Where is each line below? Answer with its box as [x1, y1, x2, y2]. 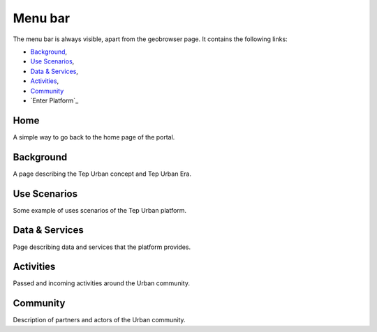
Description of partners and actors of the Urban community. [13, 316, 186, 324]
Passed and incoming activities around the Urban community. [13, 279, 190, 287]
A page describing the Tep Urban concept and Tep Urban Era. [13, 169, 192, 178]
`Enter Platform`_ [30, 96, 79, 105]
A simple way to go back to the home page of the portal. [13, 133, 175, 141]
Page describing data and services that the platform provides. [13, 243, 191, 251]
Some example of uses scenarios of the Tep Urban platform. [13, 206, 187, 214]
